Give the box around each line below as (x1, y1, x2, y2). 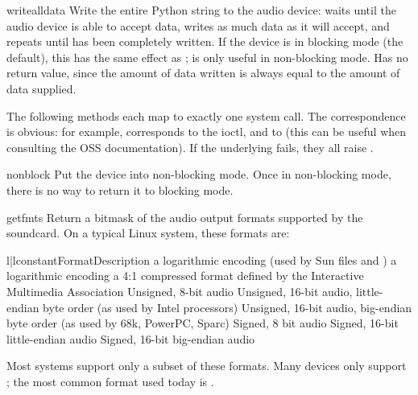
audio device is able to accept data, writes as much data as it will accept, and (6, 17, 390, 34)
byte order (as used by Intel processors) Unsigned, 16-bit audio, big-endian (43, 298, 412, 315)
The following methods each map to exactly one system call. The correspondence (6, 107, 406, 124)
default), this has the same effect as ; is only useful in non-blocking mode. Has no (6, 48, 408, 65)
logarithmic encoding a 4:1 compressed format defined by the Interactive (6, 267, 364, 284)
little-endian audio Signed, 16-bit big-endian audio (6, 330, 255, 347)
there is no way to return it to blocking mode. (6, 181, 234, 198)
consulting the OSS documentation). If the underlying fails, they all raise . (6, 138, 374, 155)
